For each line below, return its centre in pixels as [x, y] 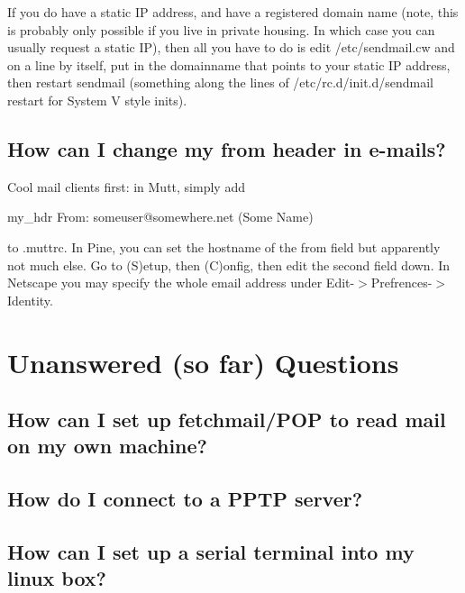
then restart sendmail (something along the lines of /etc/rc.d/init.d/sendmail [221, 82]
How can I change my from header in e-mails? [227, 148]
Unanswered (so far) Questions [203, 362]
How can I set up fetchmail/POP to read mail [227, 420]
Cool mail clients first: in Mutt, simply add [126, 186]
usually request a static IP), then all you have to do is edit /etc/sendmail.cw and [231, 47]
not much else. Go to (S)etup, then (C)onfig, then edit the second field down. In [229, 265]
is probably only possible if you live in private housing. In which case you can [221, 29]
